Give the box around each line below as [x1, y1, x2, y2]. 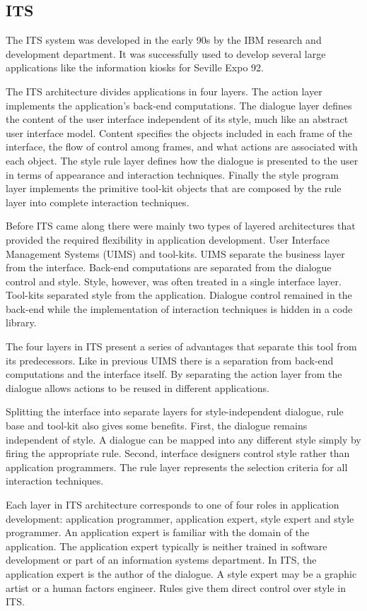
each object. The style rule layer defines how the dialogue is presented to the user [6, 153, 359, 167]
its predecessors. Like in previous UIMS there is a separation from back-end [6, 352, 334, 367]
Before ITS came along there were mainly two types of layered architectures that [6, 218, 356, 233]
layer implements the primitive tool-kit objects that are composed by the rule [6, 181, 342, 196]
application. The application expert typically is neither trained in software [6, 538, 327, 553]
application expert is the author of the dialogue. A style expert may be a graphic [6, 566, 357, 581]
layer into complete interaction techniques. [6, 194, 190, 209]
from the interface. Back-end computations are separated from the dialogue [6, 260, 332, 275]
